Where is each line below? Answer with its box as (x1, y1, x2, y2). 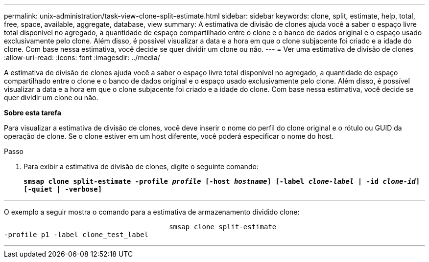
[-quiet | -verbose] (24, 185, 102, 193)
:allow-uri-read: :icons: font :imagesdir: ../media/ (4, 53, 160, 62)
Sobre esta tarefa (4, 109, 61, 117)
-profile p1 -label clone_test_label (4, 231, 149, 239)
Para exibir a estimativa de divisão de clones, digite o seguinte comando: (24, 162, 259, 171)
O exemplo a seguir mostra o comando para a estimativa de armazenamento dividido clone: (4, 208, 300, 216)
